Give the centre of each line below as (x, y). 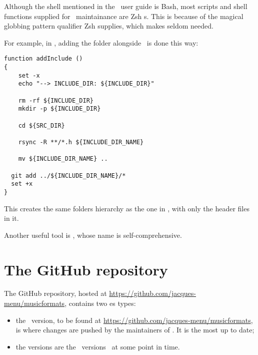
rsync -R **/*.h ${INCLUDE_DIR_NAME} (81, 142)
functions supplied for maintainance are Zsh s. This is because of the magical (124, 16)
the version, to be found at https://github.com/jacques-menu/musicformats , (134, 320)
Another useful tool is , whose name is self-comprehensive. (93, 235)
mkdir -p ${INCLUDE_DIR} (59, 109)
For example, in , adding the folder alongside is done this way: (101, 42)
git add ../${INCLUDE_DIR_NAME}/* (68, 175)
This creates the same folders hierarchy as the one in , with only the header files (127, 208)
